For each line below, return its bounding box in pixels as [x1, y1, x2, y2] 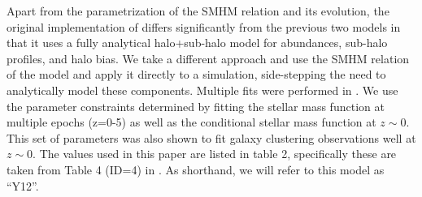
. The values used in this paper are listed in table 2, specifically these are [33, 145, 397, 162]
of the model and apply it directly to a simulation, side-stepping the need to [7, 66, 386, 83]
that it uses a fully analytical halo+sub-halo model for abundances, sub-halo [7, 34, 388, 51]
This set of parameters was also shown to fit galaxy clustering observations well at [7, 129, 416, 146]
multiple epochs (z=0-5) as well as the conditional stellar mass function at [7, 113, 376, 131]
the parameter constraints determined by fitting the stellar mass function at [7, 97, 385, 114]
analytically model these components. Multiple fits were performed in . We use [7, 81, 398, 98]
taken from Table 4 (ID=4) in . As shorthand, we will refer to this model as [7, 161, 385, 178]
